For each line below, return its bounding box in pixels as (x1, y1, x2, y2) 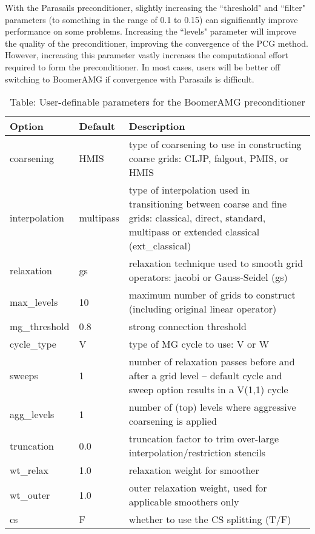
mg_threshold (10, 319, 70, 334)
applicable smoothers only (128, 495, 239, 509)
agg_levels (10, 407, 55, 421)
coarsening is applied (128, 414, 217, 428)
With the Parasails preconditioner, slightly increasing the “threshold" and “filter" (5, 1, 305, 13)
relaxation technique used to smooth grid (128, 256, 303, 271)
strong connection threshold (128, 319, 247, 334)
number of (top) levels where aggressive (128, 400, 296, 414)
